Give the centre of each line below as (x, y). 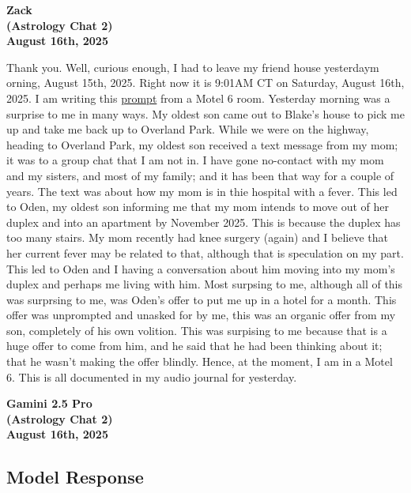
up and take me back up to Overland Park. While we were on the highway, (188, 129)
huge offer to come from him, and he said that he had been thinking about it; (194, 346)
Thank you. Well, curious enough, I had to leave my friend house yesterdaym (193, 67)
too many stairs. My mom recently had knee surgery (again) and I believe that (197, 237)
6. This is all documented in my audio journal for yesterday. (152, 376)
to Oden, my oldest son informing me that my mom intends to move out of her (198, 207)
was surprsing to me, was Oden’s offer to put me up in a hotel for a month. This (202, 299)
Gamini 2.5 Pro (49, 403)
